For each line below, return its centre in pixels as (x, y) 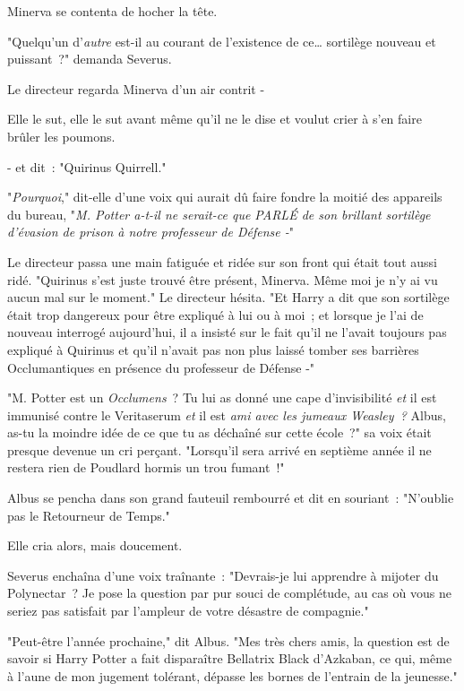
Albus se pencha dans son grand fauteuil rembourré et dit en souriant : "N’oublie (231, 498)
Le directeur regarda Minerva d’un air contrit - (136, 88)
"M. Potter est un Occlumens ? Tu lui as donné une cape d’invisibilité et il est (222, 397)
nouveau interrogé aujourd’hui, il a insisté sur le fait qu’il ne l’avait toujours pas (227, 332)
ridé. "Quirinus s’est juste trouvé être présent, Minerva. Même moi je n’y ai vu (223, 279)
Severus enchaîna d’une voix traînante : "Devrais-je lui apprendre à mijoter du (223, 575)
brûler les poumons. (61, 136)
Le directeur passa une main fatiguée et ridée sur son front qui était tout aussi (222, 261)
